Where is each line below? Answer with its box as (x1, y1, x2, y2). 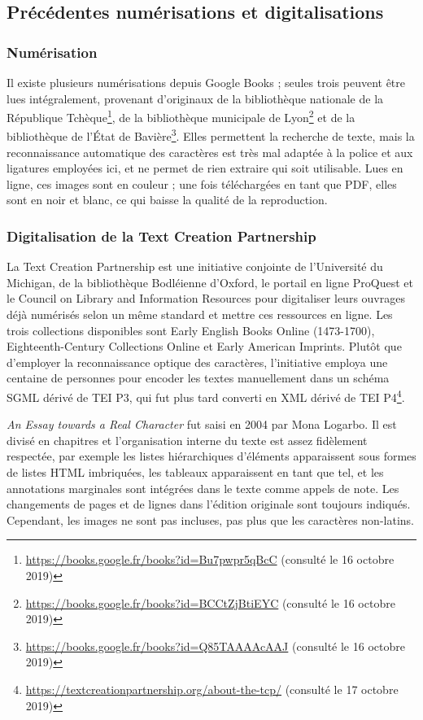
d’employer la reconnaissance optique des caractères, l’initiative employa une (7, 353, 388, 370)
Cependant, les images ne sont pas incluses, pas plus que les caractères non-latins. (7, 511, 414, 528)
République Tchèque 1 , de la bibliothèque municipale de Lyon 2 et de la (7, 107, 355, 125)
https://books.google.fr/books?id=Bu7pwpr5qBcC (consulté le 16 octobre (25, 551, 395, 568)
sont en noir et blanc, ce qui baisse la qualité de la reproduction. (7, 191, 328, 208)
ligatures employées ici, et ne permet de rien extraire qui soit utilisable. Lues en (7, 159, 403, 177)
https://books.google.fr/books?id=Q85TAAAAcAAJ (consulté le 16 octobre (25, 637, 405, 654)
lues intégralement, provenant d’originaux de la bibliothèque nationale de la (7, 89, 384, 107)
